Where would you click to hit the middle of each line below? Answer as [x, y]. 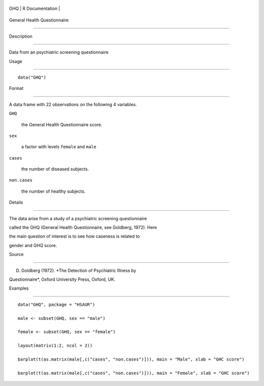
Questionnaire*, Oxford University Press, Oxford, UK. [62, 279]
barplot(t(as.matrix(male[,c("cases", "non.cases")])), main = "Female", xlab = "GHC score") [134, 373]
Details [16, 203]
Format [16, 89]
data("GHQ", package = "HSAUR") [56, 304]
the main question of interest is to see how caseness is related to [75, 236]
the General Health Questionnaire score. [62, 124]
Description [21, 36]
